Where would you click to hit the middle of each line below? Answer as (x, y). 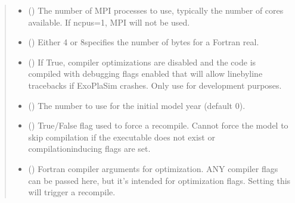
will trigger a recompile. (72, 192)
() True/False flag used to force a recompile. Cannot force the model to (158, 125)
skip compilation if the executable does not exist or (122, 137)
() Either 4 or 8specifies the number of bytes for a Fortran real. (144, 42)
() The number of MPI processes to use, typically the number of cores (156, 10)
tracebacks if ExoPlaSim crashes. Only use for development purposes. (155, 85)
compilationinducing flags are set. (89, 149)
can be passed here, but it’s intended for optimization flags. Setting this (159, 180)
